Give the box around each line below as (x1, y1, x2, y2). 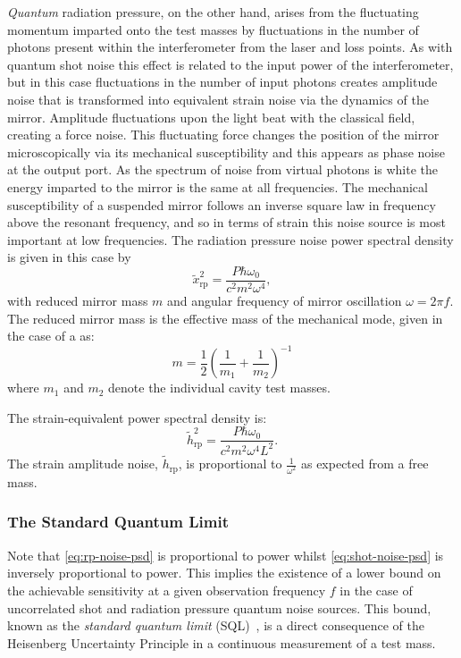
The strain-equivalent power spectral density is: (7, 408, 267, 426)
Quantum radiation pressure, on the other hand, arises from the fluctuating (7, 3, 419, 21)
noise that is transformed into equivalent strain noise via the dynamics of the (7, 89, 429, 108)
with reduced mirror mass (7, 291, 148, 309)
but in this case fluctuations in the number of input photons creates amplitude (7, 72, 438, 91)
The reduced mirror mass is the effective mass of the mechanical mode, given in (7, 308, 443, 327)
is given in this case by (7, 248, 131, 266)
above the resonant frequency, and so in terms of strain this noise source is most (7, 213, 446, 232)
